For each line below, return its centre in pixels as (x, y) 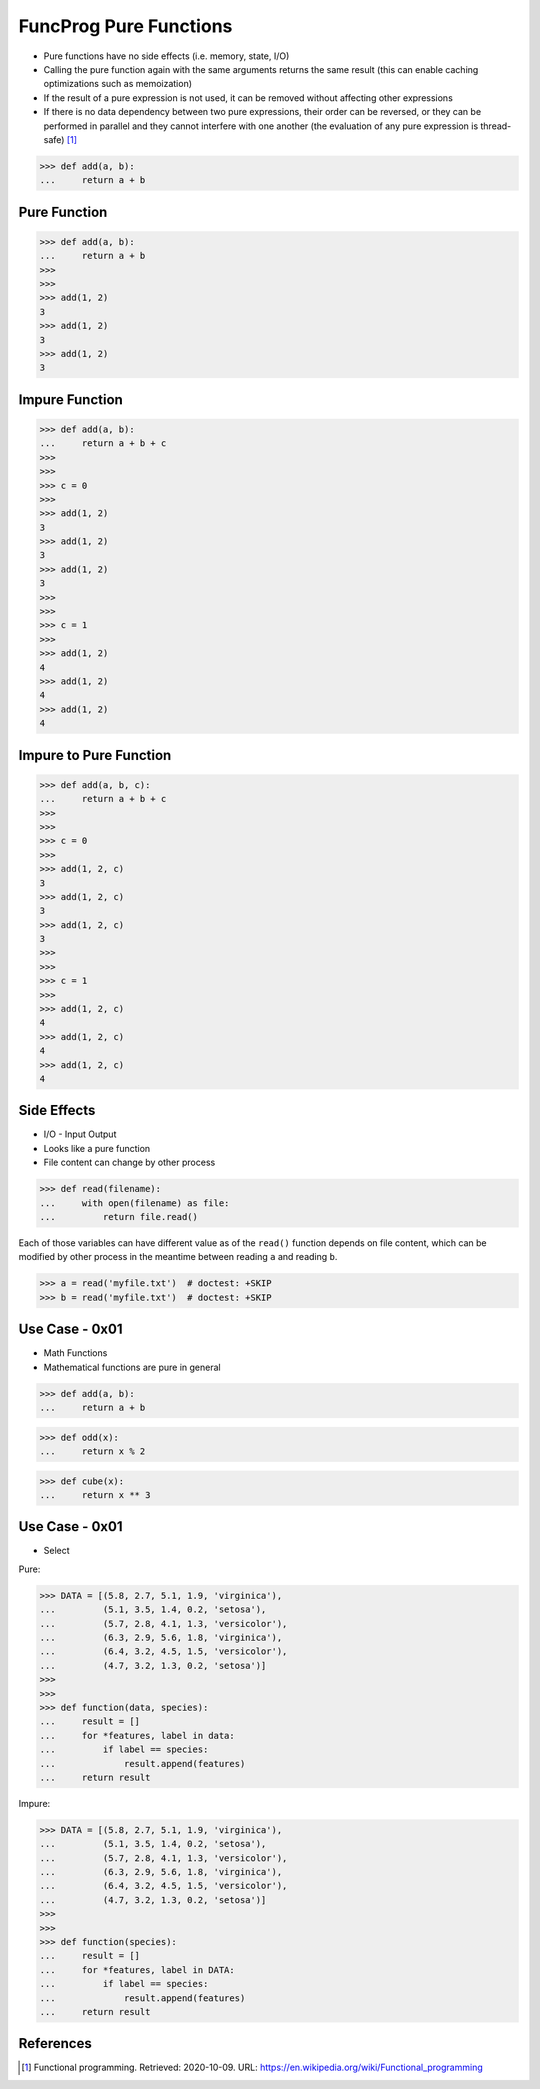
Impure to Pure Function (95, 755)
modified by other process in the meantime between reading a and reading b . (178, 1257)
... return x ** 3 (95, 1494)
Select (56, 1551)
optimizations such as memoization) (118, 84)
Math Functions (75, 1353)
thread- (496, 126)
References (55, 2043)
